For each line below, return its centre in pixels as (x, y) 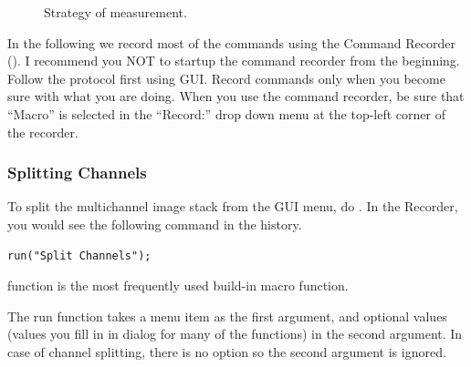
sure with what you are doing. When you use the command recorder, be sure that (236, 96)
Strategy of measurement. (115, 12)
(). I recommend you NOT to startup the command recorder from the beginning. (234, 61)
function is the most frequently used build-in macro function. (178, 285)
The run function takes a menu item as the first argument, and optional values (227, 316)
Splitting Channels (77, 173)
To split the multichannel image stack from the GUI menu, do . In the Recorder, (233, 206)
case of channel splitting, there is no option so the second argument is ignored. (227, 351)
